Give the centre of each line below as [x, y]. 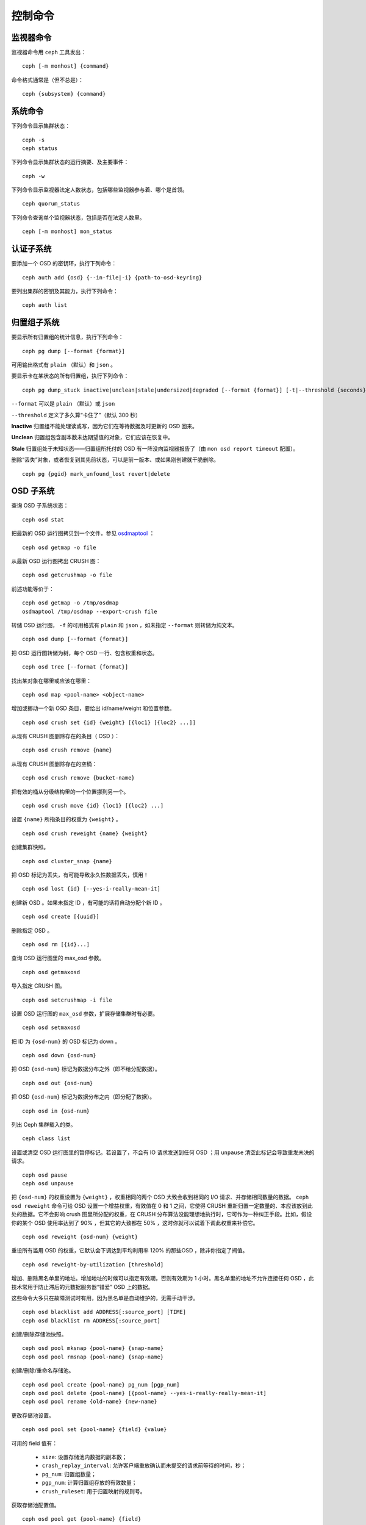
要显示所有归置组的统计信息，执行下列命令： [67, 337]
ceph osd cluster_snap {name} [67, 861]
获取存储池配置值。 [35, 1505]
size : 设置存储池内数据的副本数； [84, 1457]
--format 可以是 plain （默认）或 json [63, 404]
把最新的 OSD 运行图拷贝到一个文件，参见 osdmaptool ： [83, 533]
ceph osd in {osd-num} [56, 1111]
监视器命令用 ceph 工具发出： [49, 52]
